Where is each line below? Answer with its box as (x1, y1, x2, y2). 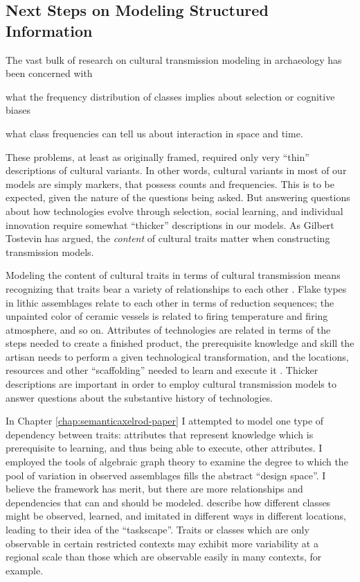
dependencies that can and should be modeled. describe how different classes (6, 495, 331, 509)
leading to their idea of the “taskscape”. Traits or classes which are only (6, 522, 309, 536)
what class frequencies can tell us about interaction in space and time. (6, 126, 303, 140)
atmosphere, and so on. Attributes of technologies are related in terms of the (6, 322, 331, 336)
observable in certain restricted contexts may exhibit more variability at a (6, 536, 318, 550)
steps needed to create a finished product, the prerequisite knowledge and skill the (6, 336, 354, 350)
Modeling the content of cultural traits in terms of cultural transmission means (6, 268, 341, 282)
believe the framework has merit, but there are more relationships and (6, 481, 303, 496)
